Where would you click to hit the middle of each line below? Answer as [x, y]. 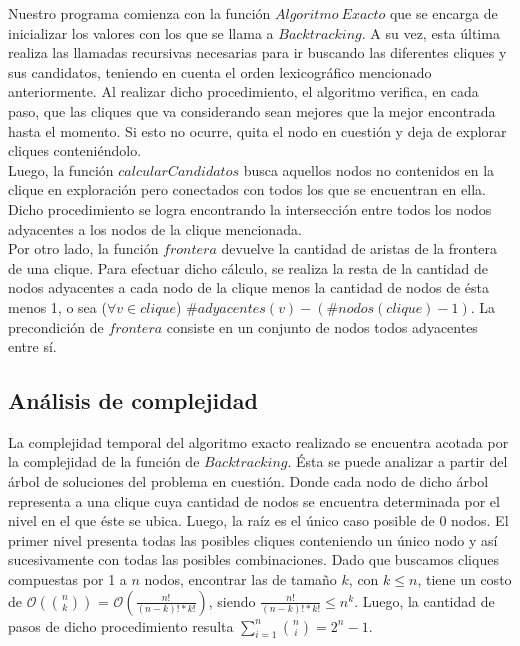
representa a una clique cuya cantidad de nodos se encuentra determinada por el [254, 500]
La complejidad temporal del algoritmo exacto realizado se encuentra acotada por [258, 441]
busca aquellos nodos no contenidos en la [369, 169]
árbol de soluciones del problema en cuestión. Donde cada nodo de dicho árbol [248, 481]
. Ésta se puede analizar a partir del [397, 461]
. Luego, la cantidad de [424, 600]
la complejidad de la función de [104, 461]
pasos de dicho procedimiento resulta [121, 625]
